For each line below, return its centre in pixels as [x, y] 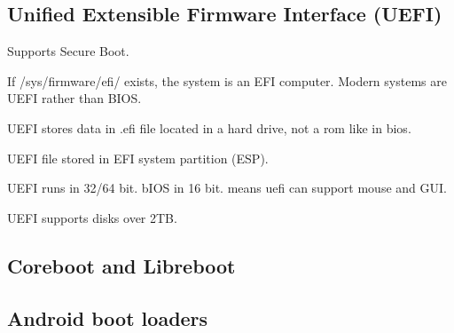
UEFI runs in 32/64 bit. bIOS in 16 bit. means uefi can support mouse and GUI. [227, 188]
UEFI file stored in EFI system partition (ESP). [138, 158]
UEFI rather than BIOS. [74, 98]
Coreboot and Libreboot [121, 265]
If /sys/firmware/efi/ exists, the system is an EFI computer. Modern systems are [227, 80]
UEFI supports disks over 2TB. [92, 217]
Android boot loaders [108, 317]
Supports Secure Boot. [68, 51]
